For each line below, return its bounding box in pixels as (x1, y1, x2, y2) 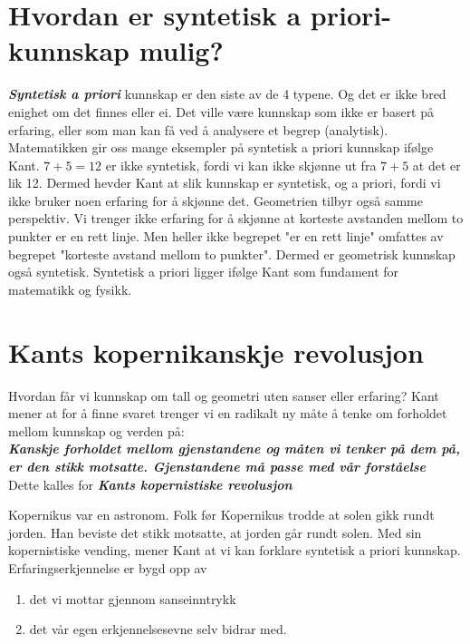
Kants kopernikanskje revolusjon (8, 333, 424, 370)
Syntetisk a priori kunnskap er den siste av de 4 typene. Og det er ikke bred (8, 84, 446, 103)
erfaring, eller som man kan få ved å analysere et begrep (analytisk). (8, 120, 388, 139)
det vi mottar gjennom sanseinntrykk (29, 589, 236, 608)
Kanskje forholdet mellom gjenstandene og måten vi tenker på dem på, (8, 439, 460, 458)
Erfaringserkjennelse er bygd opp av (8, 558, 207, 577)
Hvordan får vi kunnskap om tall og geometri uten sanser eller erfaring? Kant (8, 385, 439, 405)
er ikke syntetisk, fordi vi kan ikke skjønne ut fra (105, 155, 377, 174)
